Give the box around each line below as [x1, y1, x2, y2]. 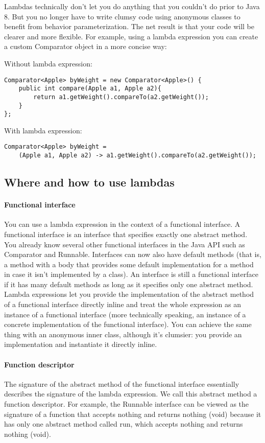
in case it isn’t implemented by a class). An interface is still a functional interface [4, 269, 258, 279]
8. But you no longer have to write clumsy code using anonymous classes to [4, 11, 240, 21]
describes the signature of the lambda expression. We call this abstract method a [4, 388, 257, 399]
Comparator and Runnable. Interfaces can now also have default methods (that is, [4, 249, 261, 260]
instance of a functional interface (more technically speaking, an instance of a [4, 309, 246, 319]
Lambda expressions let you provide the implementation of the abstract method [4, 289, 254, 299]
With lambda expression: [4, 125, 82, 135]
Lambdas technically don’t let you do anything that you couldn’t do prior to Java [4, 1, 260, 11]
